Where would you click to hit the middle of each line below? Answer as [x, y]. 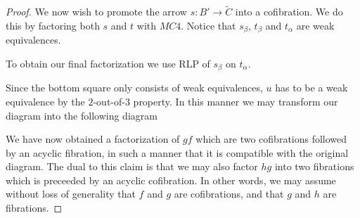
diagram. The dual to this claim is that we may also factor [132, 166]
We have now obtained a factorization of [93, 139]
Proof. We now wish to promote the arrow [96, 12]
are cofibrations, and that [229, 194]
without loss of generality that [71, 194]
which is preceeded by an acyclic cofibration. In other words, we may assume [171, 180]
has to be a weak [311, 88]
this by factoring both [53, 25]
